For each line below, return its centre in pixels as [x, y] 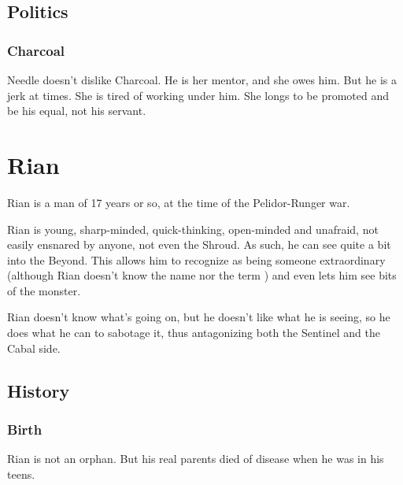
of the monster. [44, 290]
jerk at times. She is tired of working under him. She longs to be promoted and [198, 95]
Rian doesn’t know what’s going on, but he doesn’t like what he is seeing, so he [199, 317]
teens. [21, 474]
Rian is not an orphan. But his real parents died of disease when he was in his [196, 459]
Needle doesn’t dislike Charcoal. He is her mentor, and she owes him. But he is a [202, 80]
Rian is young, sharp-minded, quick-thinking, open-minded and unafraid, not [193, 229]
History [39, 390]
